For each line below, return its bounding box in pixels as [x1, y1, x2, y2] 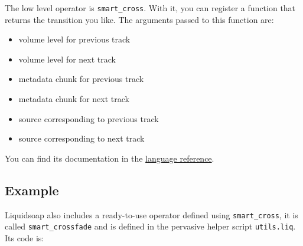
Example [5, 181, 59, 199]
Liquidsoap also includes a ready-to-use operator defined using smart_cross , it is [5, 208, 298, 221]
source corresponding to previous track [18, 112, 159, 124]
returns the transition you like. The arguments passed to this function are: [5, 13, 274, 25]
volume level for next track [18, 53, 116, 65]
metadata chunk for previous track [18, 73, 144, 85]
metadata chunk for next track [18, 93, 129, 105]
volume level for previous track [18, 33, 131, 45]
